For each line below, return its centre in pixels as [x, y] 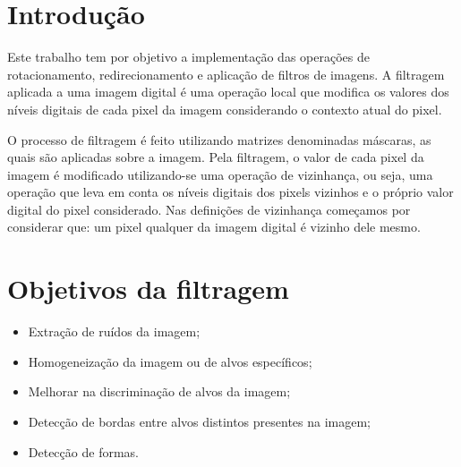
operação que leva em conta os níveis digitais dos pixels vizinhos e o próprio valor [230, 192]
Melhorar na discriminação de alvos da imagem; [159, 391]
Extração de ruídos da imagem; [114, 331]
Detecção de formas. [83, 451]
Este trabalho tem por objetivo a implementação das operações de [188, 57]
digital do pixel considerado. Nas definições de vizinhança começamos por [209, 209]
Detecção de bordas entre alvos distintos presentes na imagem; [200, 421]
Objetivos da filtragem [148, 289]
